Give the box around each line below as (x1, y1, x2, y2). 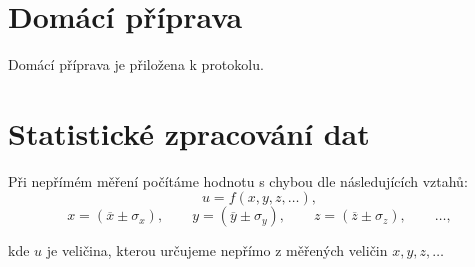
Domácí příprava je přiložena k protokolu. (8, 54, 264, 75)
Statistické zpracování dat (8, 112, 370, 153)
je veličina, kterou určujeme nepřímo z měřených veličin (46, 240, 388, 261)
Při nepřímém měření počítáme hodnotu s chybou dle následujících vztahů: (8, 170, 468, 191)
